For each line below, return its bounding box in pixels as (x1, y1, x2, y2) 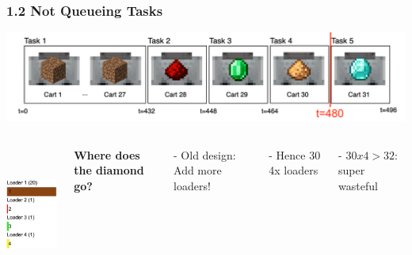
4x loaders (269, 162, 319, 178)
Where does (74, 146, 140, 163)
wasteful (338, 177, 378, 193)
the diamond (74, 162, 144, 178)
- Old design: (174, 146, 236, 163)
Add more (174, 162, 222, 178)
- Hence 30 (269, 146, 321, 163)
